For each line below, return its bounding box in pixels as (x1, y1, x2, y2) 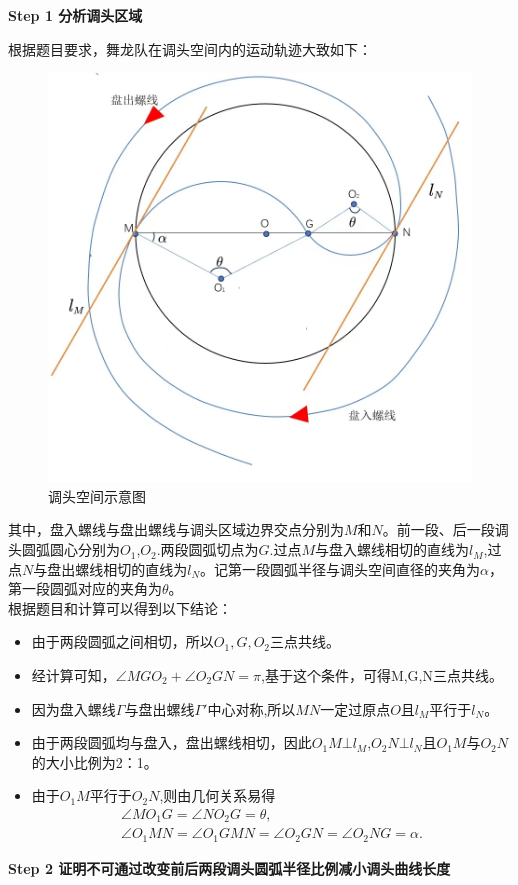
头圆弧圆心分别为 (8, 539, 120, 560)
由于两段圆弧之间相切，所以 (31, 631, 214, 652)
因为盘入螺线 (31, 698, 116, 719)
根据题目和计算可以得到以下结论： (8, 597, 232, 618)
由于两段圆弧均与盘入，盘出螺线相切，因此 (31, 732, 312, 753)
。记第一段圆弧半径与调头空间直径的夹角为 (200, 558, 481, 579)
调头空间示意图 (48, 485, 146, 506)
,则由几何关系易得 (159, 785, 276, 806)
